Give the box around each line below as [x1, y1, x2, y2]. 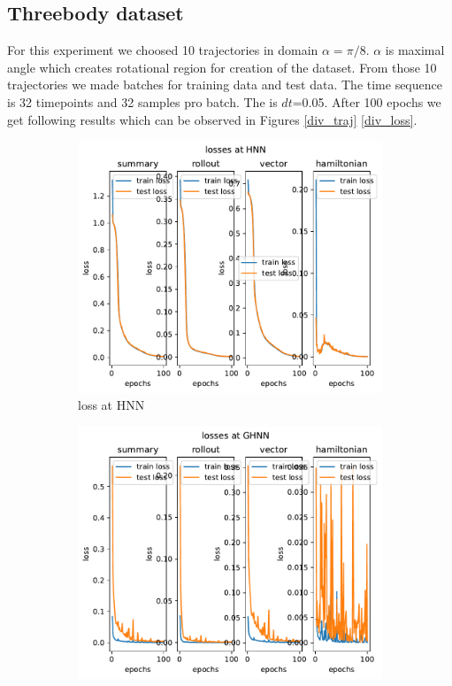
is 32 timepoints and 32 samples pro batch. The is [7, 92, 278, 111]
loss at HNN [78, 396, 145, 414]
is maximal [385, 41, 445, 59]
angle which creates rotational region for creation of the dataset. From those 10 [7, 58, 437, 76]
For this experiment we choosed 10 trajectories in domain [7, 41, 318, 59]
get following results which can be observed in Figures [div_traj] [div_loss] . [7, 110, 418, 128]
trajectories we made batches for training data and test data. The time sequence [7, 75, 442, 94]
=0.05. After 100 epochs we [292, 92, 441, 111]
